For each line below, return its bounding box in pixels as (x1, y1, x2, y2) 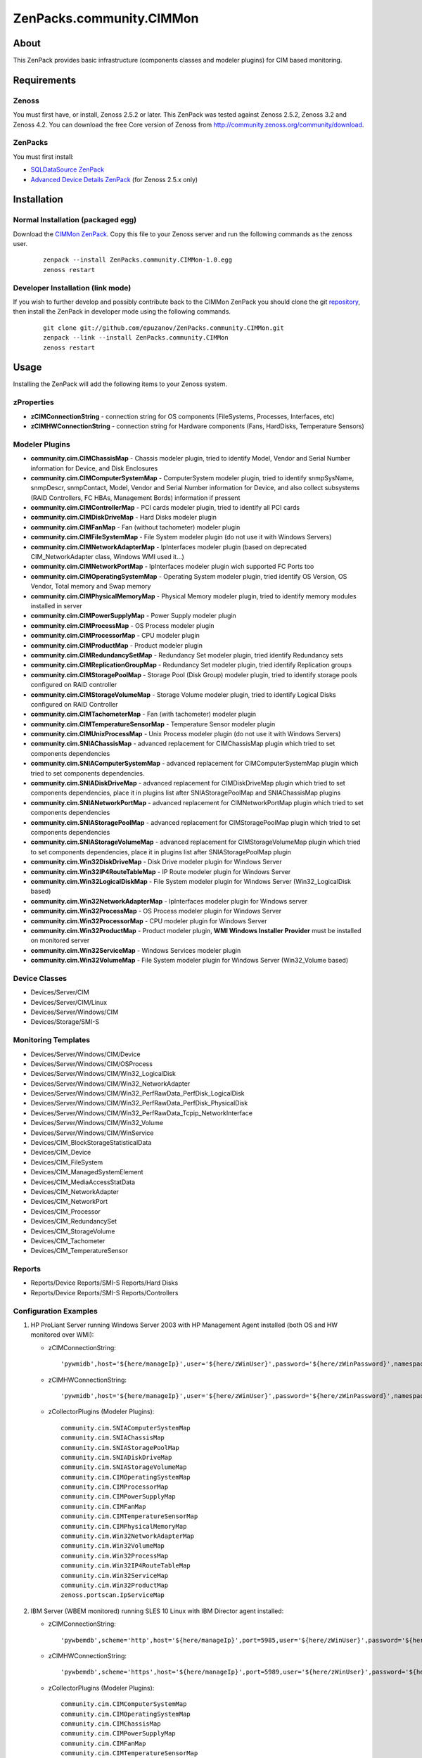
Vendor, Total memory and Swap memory (30, 582, 151, 591)
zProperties (13, 397, 54, 407)
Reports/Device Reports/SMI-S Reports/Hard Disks (30, 1278, 179, 1287)
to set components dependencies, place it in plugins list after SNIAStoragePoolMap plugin (30, 847, 292, 856)
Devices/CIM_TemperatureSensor (30, 1247, 128, 1255)
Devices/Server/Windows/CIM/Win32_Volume (30, 1119, 164, 1127)
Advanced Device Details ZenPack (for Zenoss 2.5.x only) (30, 175, 198, 184)
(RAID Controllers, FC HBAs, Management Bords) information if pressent (30, 493, 241, 502)
